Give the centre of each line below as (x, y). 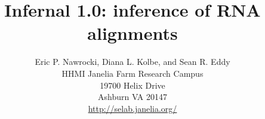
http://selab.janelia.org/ (132, 108)
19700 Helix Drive (132, 85)
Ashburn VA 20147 (132, 97)
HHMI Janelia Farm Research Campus (132, 73)
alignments (132, 33)
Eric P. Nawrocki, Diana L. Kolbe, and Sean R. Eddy (132, 62)
